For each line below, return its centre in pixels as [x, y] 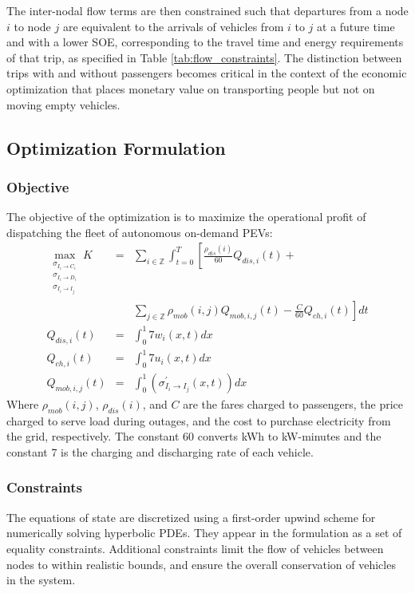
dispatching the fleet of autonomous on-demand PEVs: [140, 232]
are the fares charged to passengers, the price [293, 403]
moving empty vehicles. [63, 104]
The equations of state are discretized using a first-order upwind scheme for [191, 517]
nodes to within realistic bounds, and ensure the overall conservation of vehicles [201, 564]
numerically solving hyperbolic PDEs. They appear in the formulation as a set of [204, 533]
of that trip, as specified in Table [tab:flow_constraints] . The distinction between [204, 57]
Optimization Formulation [116, 147]
